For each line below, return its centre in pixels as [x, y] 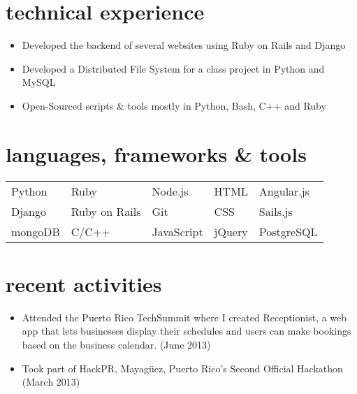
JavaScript [177, 231]
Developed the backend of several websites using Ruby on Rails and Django [184, 45]
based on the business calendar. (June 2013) [116, 344]
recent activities [84, 283]
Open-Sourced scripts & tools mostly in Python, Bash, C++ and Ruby [174, 105]
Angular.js [284, 191]
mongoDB [36, 231]
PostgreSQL [288, 231]
